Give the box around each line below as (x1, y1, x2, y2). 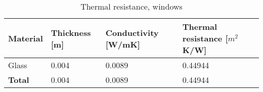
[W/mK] (105, 38, 140, 50)
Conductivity (105, 26, 159, 38)
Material (8, 32, 43, 44)
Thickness (51, 26, 91, 38)
